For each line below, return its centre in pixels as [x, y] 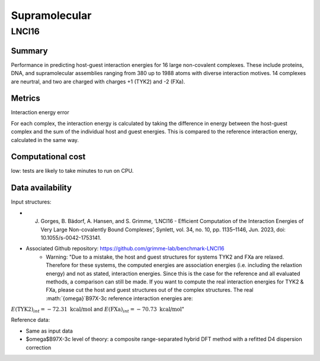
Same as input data [49, 331]
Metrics [26, 99]
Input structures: [31, 202]
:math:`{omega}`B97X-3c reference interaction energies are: [119, 298]
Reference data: [31, 320]
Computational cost [48, 157]
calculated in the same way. [45, 140]
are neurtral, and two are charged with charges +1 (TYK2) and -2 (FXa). [98, 81]
